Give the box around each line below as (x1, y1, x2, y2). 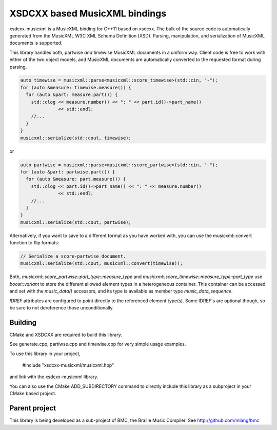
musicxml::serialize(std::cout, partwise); (20, 219, 132, 225)
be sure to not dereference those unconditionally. (9, 305, 114, 310)
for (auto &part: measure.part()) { (26, 92, 118, 97)
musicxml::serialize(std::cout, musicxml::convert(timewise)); (20, 261, 183, 266)
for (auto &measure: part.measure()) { (26, 176, 126, 182)
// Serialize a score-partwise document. (20, 253, 126, 259)
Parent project (9, 404, 56, 413)
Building (9, 318, 37, 327)
